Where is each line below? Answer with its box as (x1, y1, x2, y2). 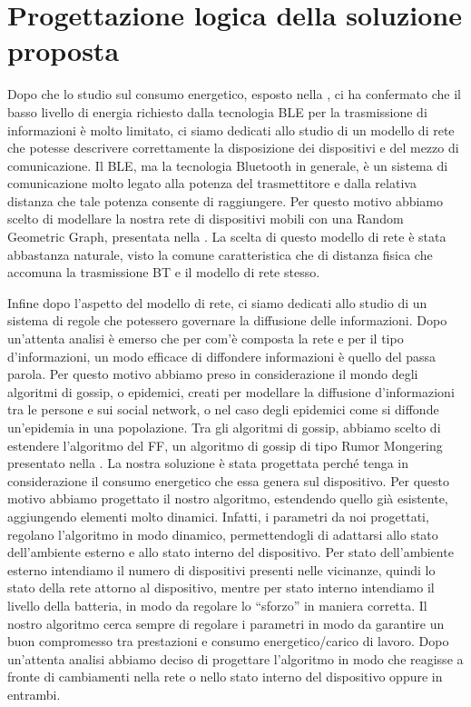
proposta (7, 32, 120, 69)
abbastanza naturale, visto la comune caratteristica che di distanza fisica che (7, 244, 433, 264)
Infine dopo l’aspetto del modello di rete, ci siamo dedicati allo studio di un (7, 293, 427, 312)
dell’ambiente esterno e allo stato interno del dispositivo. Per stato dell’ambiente (7, 543, 454, 562)
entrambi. (7, 684, 61, 703)
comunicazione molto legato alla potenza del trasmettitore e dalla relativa (7, 174, 417, 193)
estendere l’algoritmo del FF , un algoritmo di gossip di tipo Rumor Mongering (7, 435, 443, 454)
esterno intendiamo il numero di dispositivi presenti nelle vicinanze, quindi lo (7, 560, 436, 579)
